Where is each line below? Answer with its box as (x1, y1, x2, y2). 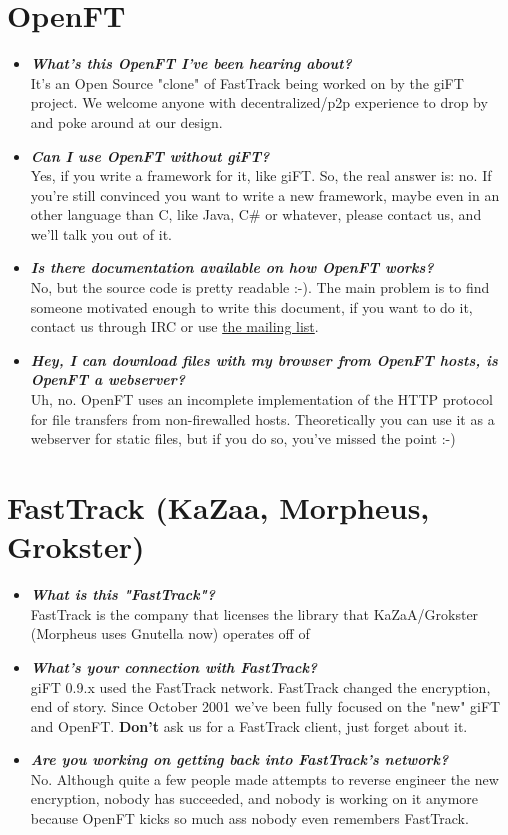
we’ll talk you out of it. (30, 223, 172, 244)
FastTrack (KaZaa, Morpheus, (7, 487, 430, 527)
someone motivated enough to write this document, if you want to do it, (30, 296, 473, 317)
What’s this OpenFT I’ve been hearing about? (30, 53, 352, 74)
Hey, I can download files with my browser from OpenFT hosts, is (30, 349, 498, 370)
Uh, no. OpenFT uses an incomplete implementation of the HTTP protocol (30, 389, 493, 410)
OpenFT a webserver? (30, 369, 186, 390)
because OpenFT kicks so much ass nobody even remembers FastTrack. (30, 808, 469, 829)
